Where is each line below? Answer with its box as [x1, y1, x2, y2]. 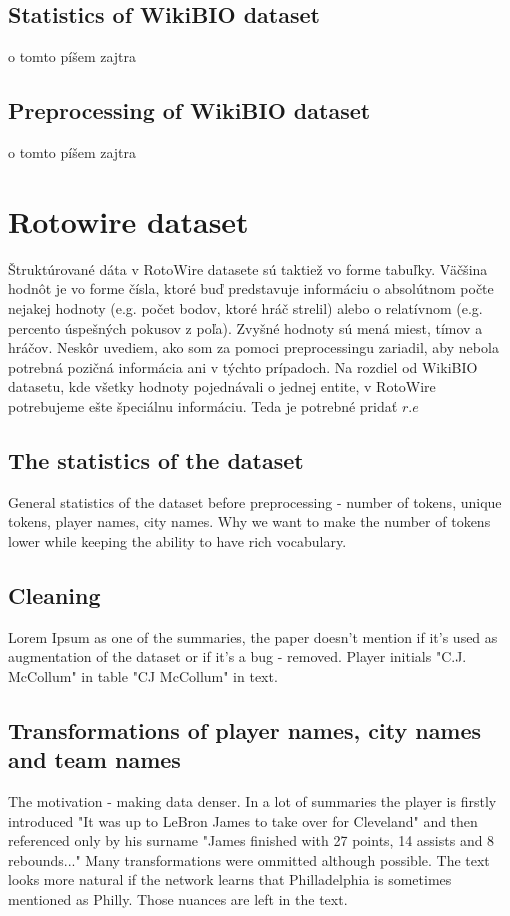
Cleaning [8, 579, 101, 610]
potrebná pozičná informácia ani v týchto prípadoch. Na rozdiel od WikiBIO [8, 356, 478, 377]
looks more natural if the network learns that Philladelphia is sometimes [8, 869, 452, 890]
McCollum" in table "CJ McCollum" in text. [8, 665, 278, 686]
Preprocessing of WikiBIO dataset [8, 95, 371, 126]
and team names [8, 744, 181, 775]
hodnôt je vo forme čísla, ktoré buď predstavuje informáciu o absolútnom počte [8, 278, 494, 299]
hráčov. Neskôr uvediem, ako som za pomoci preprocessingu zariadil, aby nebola [8, 337, 499, 358]
